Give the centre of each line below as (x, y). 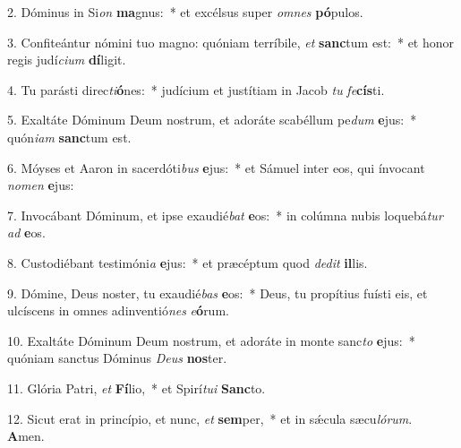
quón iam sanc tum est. (69, 137)
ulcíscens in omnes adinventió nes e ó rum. (118, 310)
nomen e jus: (41, 185)
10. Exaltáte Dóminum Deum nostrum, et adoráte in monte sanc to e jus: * (211, 340)
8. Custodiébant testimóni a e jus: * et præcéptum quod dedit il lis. (188, 262)
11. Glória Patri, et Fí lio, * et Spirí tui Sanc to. (137, 388)
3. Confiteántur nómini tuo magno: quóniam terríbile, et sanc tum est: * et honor (231, 42)
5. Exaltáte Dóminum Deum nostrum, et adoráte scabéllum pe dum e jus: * (212, 120)
